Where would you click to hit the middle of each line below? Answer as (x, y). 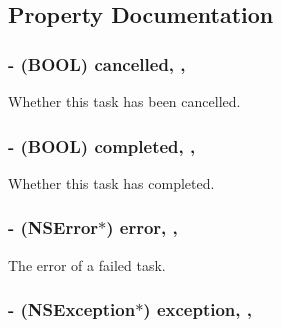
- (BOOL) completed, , (102, 145)
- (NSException (72, 309)
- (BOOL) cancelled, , (97, 63)
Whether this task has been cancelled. (124, 101)
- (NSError (53, 227)
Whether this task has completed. (111, 182)
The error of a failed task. (87, 264)
